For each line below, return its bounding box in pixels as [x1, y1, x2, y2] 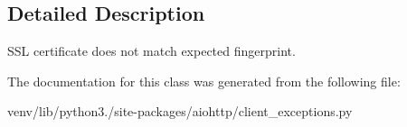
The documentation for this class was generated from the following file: [7, 71, 401, 90]
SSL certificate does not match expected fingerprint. [7, 41, 296, 60]
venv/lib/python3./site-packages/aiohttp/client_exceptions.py [7, 102, 353, 121]
